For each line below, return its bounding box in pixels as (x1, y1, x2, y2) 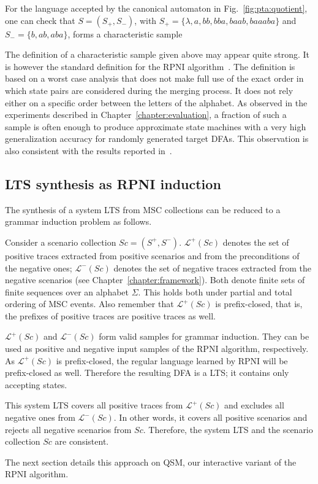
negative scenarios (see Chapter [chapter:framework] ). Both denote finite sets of (5, 273, 305, 286)
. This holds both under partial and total (138, 285, 292, 298)
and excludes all (224, 399, 284, 412)
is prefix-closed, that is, (215, 297, 303, 310)
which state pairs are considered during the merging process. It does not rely (5, 84, 293, 96)
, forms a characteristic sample (67, 27, 183, 40)
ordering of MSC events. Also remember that (5, 297, 174, 310)
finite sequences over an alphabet (5, 285, 129, 298)
